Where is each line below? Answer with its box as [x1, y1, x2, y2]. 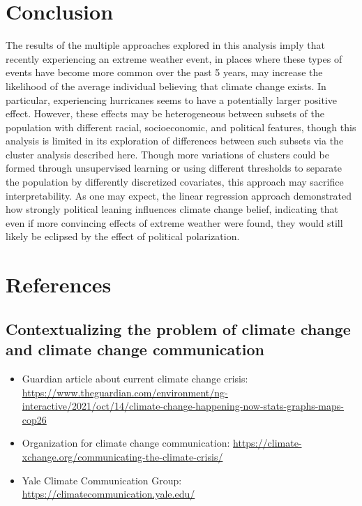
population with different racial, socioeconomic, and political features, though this [6, 119, 356, 134]
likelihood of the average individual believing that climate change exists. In [6, 78, 326, 93]
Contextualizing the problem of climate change [6, 318, 351, 339]
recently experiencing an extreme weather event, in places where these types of [6, 51, 342, 66]
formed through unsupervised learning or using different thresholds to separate [6, 161, 342, 175]
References [6, 270, 112, 299]
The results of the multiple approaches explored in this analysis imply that [6, 38, 325, 52]
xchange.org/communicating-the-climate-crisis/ [22, 449, 223, 463]
